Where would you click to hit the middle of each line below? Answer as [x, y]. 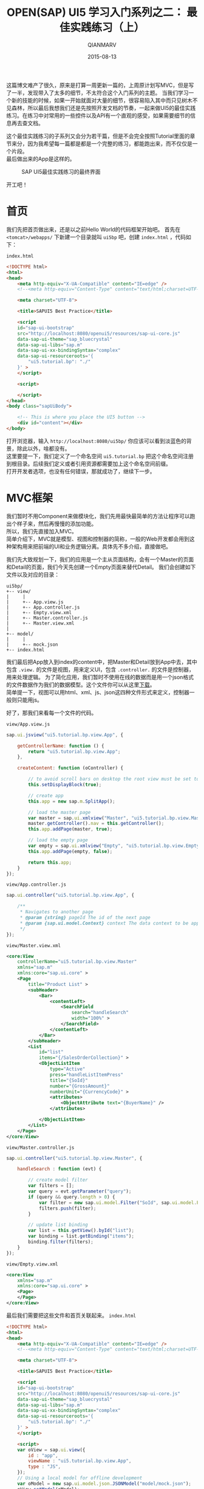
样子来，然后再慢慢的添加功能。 [57, 524]
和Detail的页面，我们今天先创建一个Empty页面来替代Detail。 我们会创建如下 [101, 567]
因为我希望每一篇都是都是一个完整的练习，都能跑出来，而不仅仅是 [110, 143]
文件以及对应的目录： [33, 574]
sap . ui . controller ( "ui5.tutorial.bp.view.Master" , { [74, 1158]
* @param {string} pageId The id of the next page [85, 918]
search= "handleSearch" [100, 1013]
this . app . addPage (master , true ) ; [70, 829]
